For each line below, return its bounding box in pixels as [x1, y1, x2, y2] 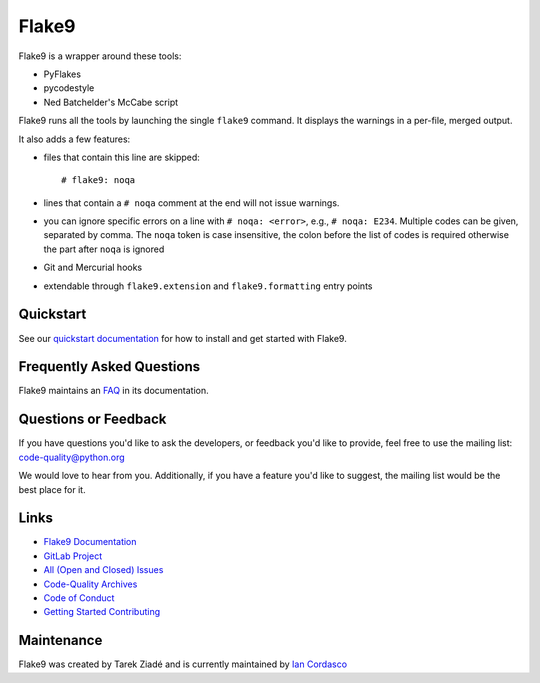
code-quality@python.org [18, 451, 125, 463]
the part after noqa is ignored [43, 243, 165, 255]
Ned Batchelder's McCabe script [43, 96, 179, 108]
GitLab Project [43, 550, 103, 562]
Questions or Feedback [18, 411, 167, 428]
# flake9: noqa [61, 175, 136, 186]
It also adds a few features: [18, 133, 131, 145]
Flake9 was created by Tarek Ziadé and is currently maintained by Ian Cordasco [18, 658, 348, 670]
